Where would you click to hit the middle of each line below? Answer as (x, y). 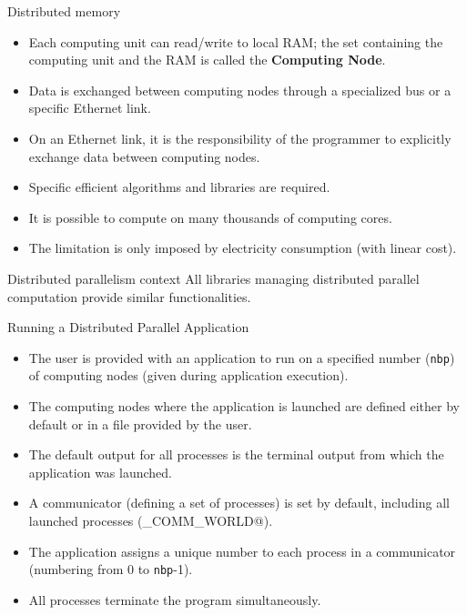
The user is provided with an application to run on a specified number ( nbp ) (242, 357)
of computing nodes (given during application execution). (188, 375)
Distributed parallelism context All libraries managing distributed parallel (213, 278)
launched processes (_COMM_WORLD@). (151, 520)
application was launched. (101, 472)
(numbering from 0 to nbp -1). (111, 569)
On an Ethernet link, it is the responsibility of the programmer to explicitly (240, 138)
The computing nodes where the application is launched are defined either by (244, 405)
